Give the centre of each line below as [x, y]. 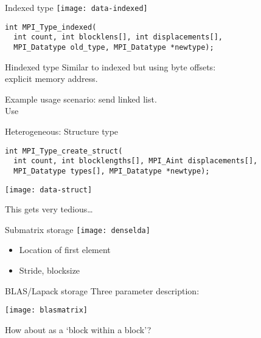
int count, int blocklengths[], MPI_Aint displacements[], [136, 161]
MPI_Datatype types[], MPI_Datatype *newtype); [112, 171]
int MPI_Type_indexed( [51, 27]
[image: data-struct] [49, 190]
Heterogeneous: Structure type [62, 131]
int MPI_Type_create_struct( [64, 151]
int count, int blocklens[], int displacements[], [118, 37]
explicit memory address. [51, 79]
